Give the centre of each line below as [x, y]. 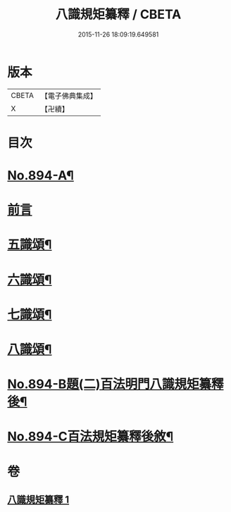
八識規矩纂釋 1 [38, 500]
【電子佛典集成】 [69, 96]
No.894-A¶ [40, 176]
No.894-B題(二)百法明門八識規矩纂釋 [115, 384]
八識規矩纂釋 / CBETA [118, 14]
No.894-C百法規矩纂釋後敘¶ [90, 437]
